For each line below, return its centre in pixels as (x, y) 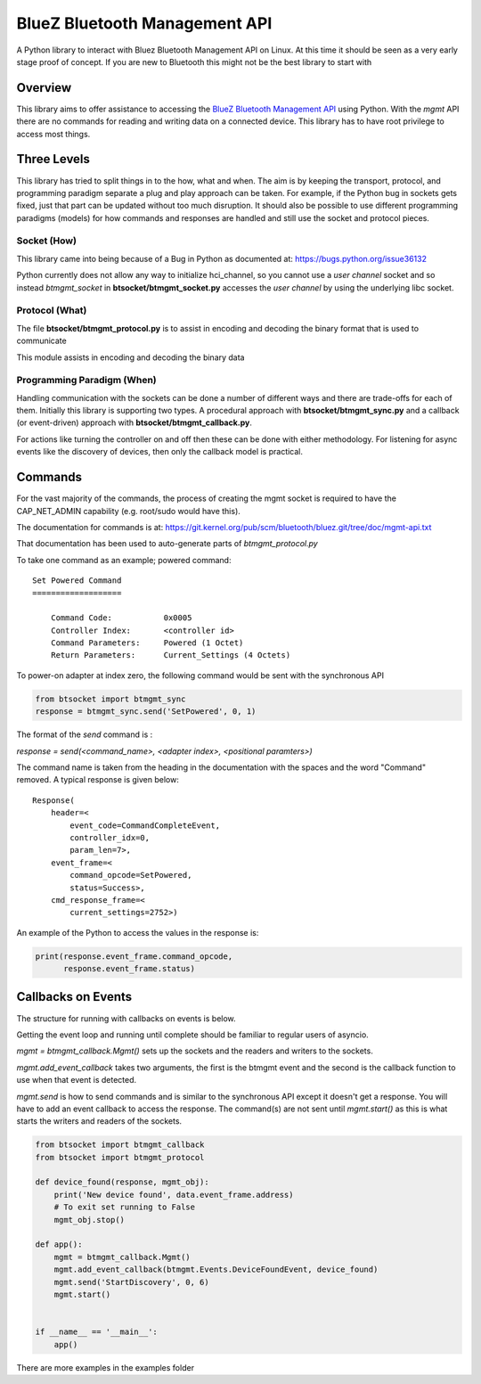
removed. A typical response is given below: (98, 780)
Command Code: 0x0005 (121, 618)
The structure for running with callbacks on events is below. (126, 1018)
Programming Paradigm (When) (86, 381)
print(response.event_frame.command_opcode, (134, 956)
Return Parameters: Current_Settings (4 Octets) (171, 655)
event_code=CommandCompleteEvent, (145, 825)
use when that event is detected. (77, 1080)
